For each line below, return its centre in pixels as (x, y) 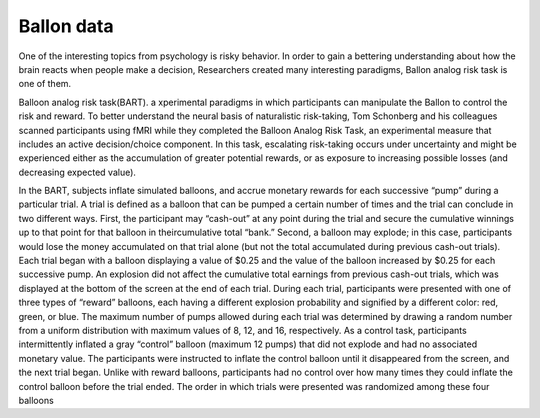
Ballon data (66, 26)
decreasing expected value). (77, 172)
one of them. (45, 84)
